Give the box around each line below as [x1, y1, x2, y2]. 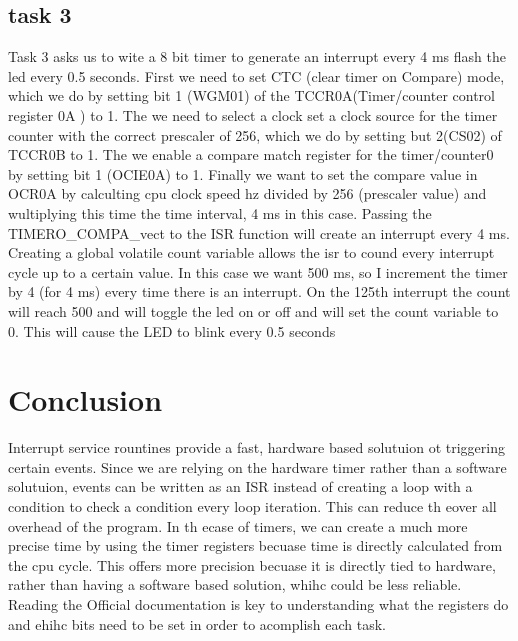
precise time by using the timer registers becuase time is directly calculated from [8, 535, 503, 556]
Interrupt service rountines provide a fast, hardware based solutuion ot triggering [8, 437, 505, 458]
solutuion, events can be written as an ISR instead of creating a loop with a [8, 476, 473, 497]
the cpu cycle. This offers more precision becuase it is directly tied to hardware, [8, 554, 496, 575]
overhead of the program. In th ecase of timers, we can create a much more [8, 515, 468, 536]
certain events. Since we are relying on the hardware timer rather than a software [8, 456, 507, 477]
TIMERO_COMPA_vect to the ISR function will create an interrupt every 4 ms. [8, 222, 510, 243]
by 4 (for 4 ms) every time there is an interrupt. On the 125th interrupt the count [8, 281, 511, 302]
